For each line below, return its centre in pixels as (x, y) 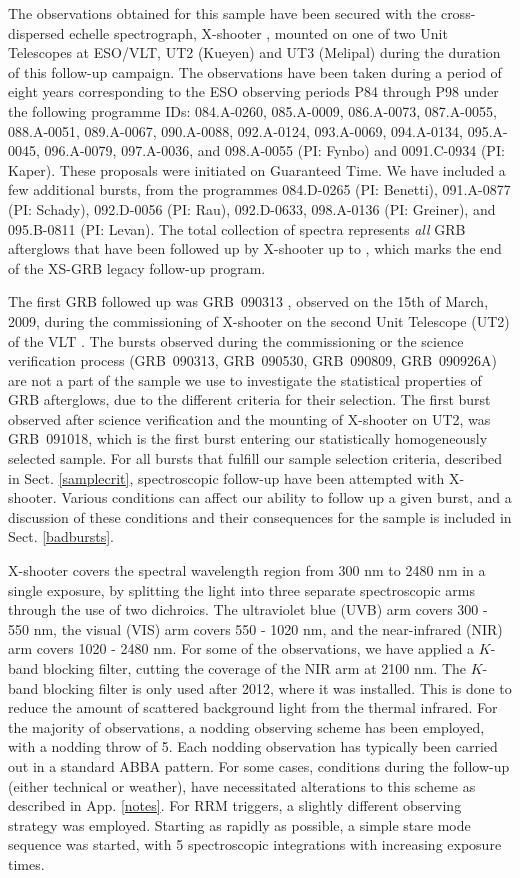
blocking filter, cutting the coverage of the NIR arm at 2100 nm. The (255, 668)
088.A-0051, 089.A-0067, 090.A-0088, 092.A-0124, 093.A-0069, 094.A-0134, (235, 130)
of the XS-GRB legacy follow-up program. (137, 267)
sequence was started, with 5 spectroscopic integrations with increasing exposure (255, 844)
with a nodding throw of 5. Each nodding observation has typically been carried (253, 746)
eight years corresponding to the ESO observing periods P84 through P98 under (253, 91)
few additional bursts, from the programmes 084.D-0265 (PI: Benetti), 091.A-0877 (259, 189)
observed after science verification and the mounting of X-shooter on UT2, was (249, 418)
